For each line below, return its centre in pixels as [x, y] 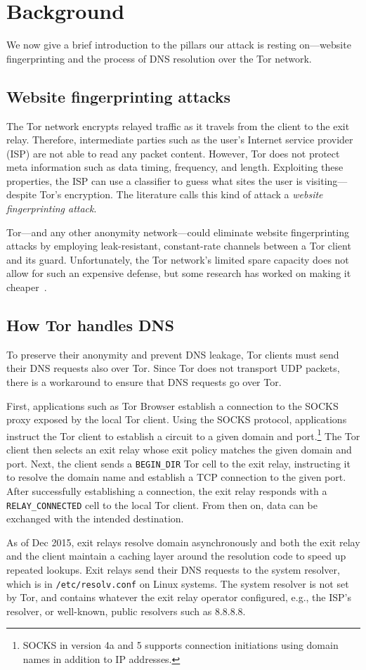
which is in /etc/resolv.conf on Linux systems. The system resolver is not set [178, 583]
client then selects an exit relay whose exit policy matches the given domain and [179, 450]
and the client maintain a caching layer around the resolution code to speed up [176, 556]
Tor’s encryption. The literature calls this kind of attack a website [181, 194]
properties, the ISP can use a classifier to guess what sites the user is [155, 180]
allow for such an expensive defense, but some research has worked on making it [179, 273]
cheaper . [27, 287]
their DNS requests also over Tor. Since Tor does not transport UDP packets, [173, 368]
